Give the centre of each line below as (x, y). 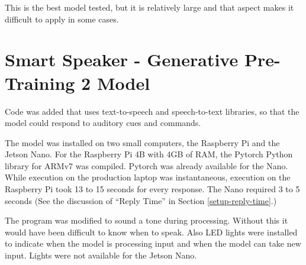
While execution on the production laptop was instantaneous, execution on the (148, 177)
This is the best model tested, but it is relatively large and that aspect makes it (149, 7)
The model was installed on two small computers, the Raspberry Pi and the (142, 142)
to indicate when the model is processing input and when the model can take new (153, 243)
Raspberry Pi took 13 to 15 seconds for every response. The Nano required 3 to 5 (152, 189)
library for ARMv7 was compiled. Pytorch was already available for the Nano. (146, 165)
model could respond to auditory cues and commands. (103, 123)
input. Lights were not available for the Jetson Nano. (101, 255)
